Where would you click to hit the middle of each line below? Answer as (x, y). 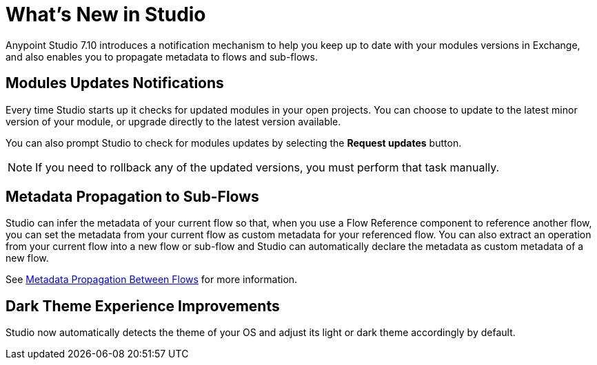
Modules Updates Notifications (115, 83)
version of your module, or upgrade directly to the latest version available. (173, 121)
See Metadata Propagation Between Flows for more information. (152, 280)
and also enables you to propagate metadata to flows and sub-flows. (162, 56)
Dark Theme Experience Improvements (143, 306)
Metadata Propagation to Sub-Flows (132, 197)
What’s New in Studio (106, 14)
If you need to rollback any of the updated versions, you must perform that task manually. (267, 167)
